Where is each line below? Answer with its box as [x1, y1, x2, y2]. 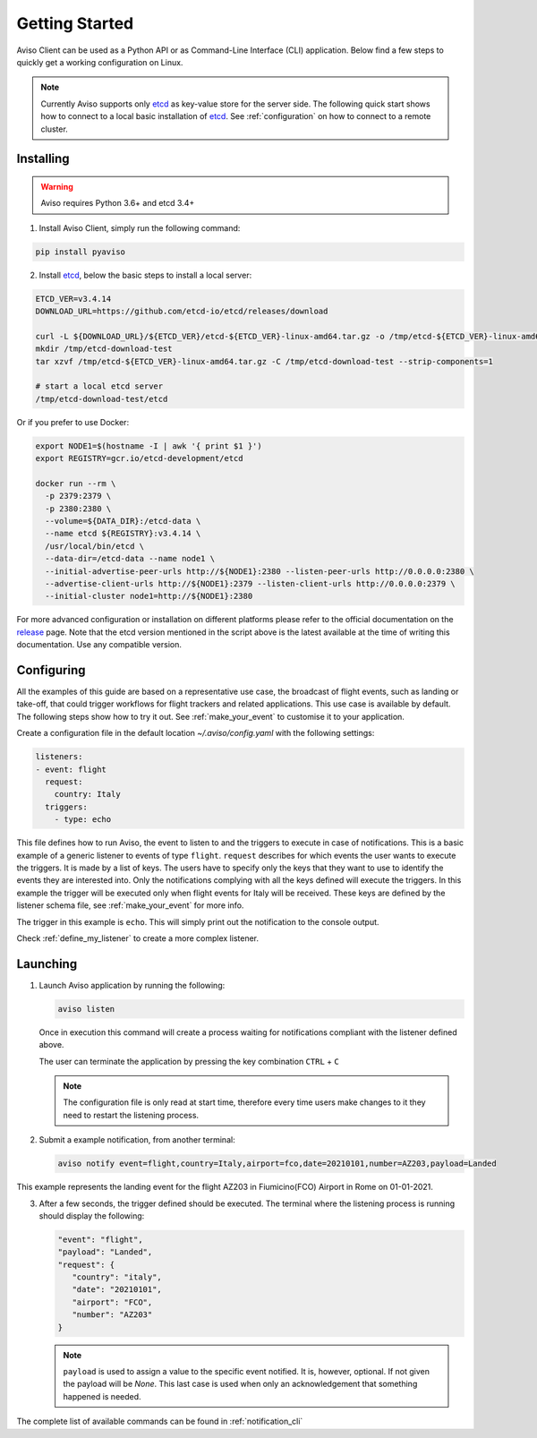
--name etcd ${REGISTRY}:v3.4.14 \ [45, 528, 201, 539]
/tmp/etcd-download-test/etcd [35, 394, 168, 404]
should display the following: [38, 1210, 145, 1221]
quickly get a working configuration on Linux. [16, 56, 183, 67]
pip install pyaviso [35, 246, 125, 257]
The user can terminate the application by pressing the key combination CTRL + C [38, 1056, 339, 1066]
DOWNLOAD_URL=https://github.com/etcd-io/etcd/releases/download [35, 306, 328, 317]
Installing [16, 151, 71, 167]
